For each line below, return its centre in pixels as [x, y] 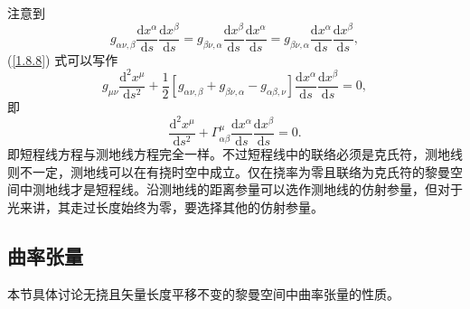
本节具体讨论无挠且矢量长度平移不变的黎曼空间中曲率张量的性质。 [203, 293]
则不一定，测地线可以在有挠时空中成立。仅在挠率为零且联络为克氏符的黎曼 [229, 171]
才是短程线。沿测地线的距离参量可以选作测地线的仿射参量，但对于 [266, 189]
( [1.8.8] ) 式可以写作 [63, 59]
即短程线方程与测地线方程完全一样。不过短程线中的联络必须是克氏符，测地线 [235, 154]
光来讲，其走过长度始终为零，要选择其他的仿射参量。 [165, 206]
